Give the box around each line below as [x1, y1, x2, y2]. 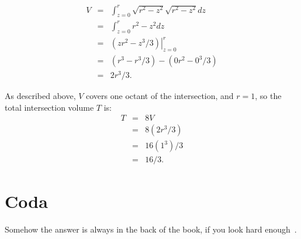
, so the [255, 90, 282, 102]
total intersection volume [5, 101, 94, 113]
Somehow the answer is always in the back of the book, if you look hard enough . [5, 223, 297, 235]
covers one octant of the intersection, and [86, 90, 234, 102]
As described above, [5, 90, 76, 102]
